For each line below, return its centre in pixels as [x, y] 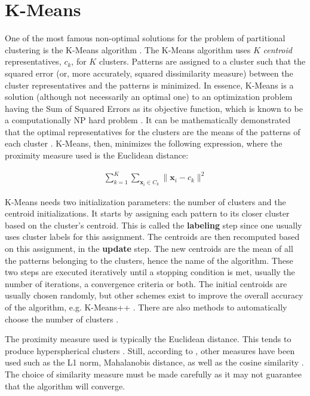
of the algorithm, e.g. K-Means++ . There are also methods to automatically [146, 307]
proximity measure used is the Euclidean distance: [97, 155]
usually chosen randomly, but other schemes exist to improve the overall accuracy [154, 295]
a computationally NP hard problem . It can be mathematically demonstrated [148, 120]
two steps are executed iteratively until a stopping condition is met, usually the [150, 272]
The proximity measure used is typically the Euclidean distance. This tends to [148, 339]
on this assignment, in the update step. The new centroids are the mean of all [149, 248]
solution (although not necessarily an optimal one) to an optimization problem [149, 97]
